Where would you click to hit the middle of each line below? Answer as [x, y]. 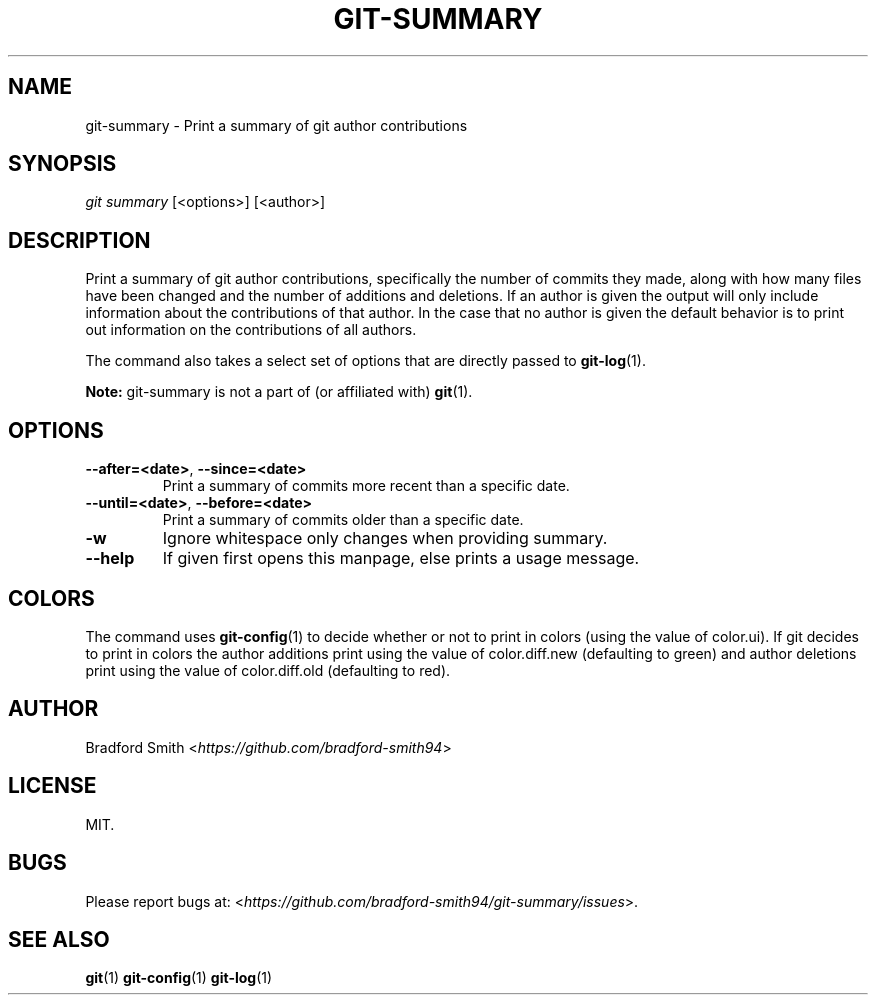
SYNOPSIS [62, 164]
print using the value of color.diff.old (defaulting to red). [268, 670]
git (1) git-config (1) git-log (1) [179, 978]
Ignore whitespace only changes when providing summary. [385, 538]
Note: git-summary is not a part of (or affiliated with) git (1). [279, 392]
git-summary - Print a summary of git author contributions [276, 125]
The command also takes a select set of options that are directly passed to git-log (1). [365, 361]
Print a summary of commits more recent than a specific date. [366, 486]
